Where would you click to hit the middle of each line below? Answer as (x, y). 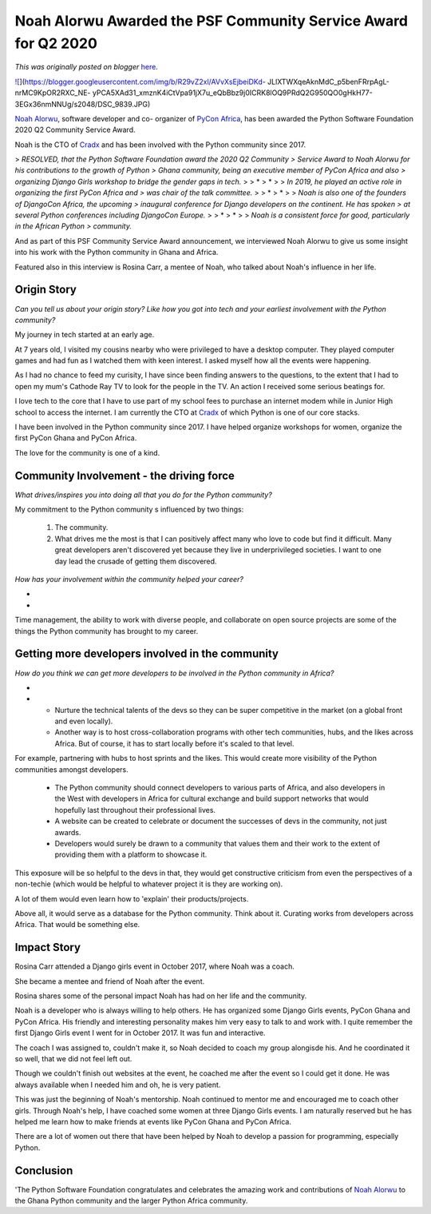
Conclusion (44, 1170)
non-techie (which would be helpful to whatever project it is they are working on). (149, 884)
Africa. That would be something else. (77, 925)
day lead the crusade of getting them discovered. (136, 561)
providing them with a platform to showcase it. (131, 854)
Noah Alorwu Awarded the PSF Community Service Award (212, 21)
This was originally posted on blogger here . (87, 67)
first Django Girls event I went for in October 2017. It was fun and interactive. (140, 1033)
